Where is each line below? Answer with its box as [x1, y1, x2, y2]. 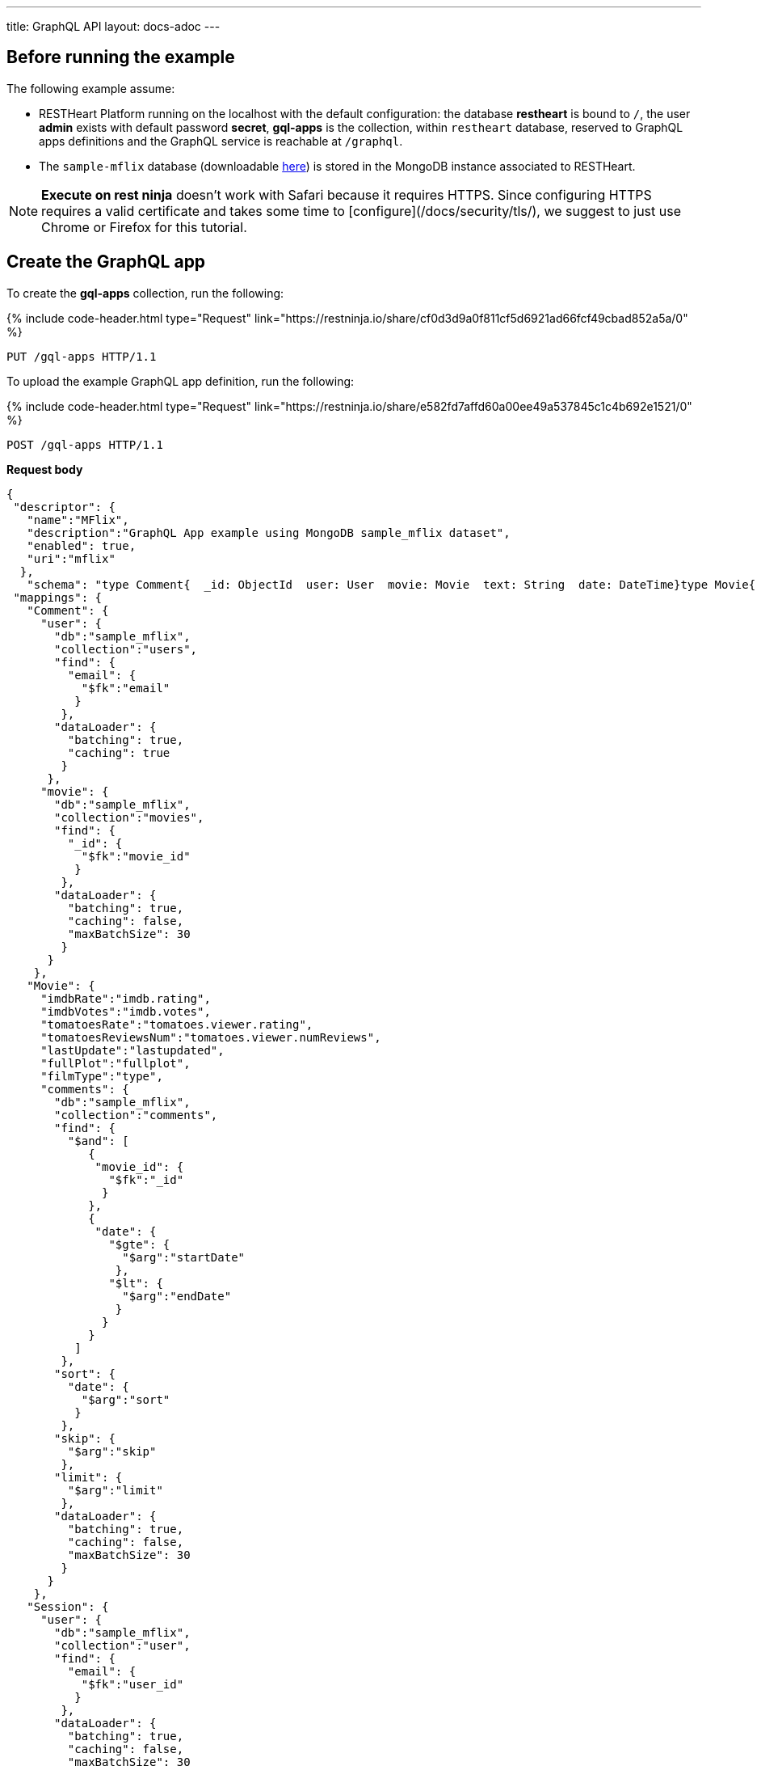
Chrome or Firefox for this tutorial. [41, 218, 247, 235]
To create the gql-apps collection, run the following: [6, 285, 284, 300]
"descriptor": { [13, 500, 116, 513]
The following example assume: [6, 81, 175, 95]
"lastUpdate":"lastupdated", [40, 1043, 225, 1057]
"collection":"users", [54, 642, 198, 656]
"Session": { [27, 1599, 109, 1613]
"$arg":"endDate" [122, 1289, 232, 1303]
